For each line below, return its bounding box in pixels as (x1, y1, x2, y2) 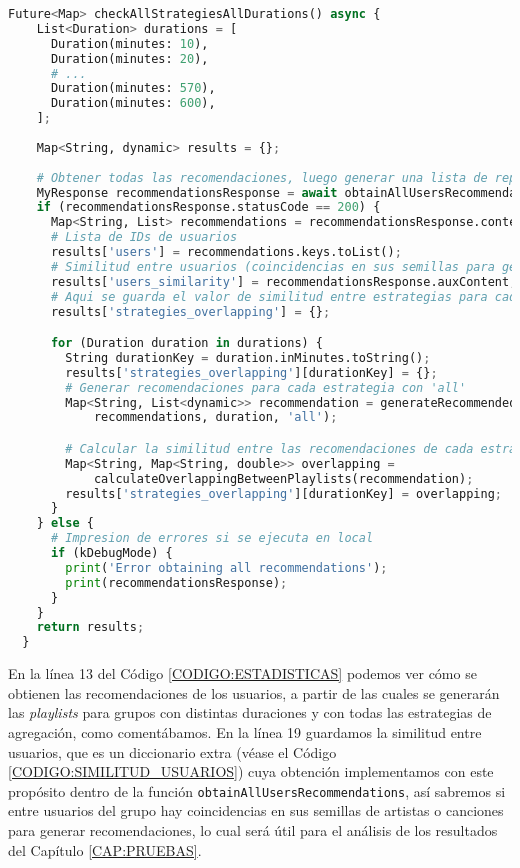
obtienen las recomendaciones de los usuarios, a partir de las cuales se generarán (8, 682, 500, 703)
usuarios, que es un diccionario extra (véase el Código (8, 741, 337, 762)
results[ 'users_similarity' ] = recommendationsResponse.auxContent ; (50, 274, 517, 289)
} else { (36, 516, 94, 531)
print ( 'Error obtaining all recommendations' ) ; (65, 560, 388, 575)
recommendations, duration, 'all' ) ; (93, 410, 338, 425)
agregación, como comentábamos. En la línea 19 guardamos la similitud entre (8, 721, 482, 742)
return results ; (36, 620, 145, 635)
